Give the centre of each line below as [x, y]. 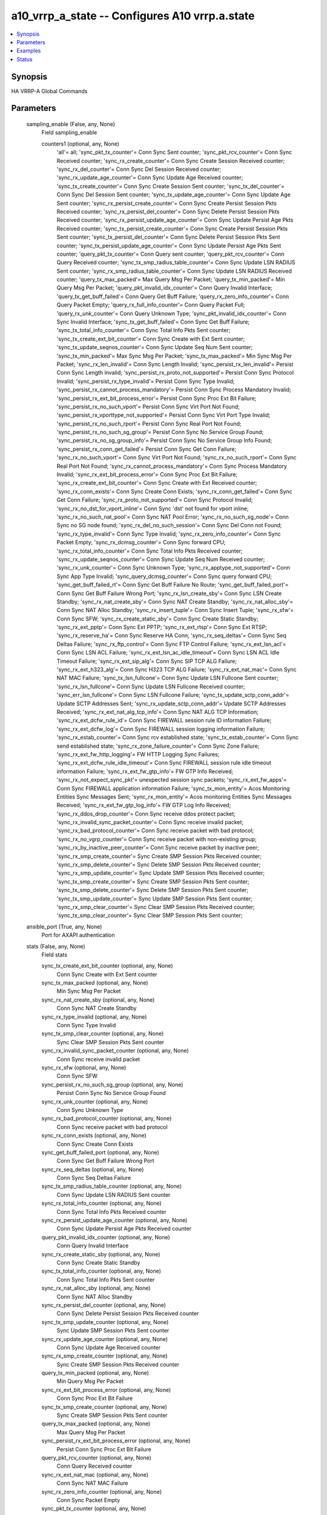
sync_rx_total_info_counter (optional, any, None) [101, 1204]
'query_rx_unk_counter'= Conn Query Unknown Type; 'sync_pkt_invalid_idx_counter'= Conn [172, 313]
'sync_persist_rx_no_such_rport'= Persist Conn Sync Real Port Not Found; [149, 424]
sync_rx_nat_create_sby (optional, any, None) [98, 999]
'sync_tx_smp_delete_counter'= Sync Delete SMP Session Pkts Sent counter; [153, 890]
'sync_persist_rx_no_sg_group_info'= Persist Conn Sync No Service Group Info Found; [164, 441]
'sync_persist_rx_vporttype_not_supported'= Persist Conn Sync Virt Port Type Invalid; [163, 415]
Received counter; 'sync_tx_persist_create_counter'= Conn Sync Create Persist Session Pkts [172, 228]
